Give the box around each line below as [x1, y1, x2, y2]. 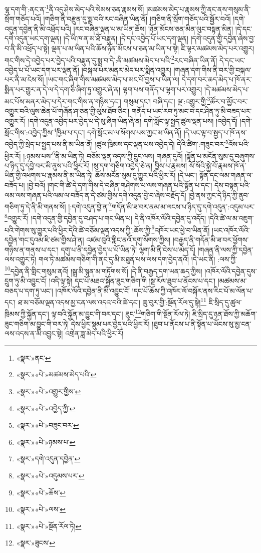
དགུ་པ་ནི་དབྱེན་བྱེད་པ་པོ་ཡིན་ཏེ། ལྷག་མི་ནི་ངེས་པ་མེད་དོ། [61, 244, 195, 254]
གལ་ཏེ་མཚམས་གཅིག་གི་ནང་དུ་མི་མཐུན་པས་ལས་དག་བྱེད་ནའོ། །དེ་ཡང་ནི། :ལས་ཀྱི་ [38, 254, 237, 264]
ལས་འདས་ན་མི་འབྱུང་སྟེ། [5, 328, 63, 339]
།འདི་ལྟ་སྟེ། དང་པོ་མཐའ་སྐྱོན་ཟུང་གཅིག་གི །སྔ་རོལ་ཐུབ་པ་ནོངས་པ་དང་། [49, 275, 216, 286]
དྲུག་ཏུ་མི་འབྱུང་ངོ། [5, 275, 47, 286]
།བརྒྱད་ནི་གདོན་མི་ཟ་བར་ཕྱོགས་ [172, 234, 249, 244]
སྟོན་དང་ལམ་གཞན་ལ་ [199, 170, 253, 180]
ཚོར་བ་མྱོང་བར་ [210, 96, 248, 106]
